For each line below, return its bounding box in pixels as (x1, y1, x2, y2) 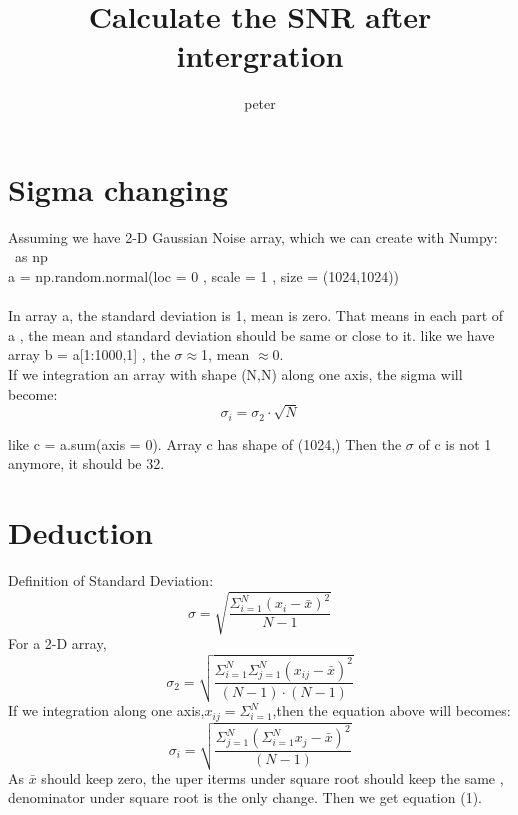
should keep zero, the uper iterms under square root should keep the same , (41, 767, 504, 788)
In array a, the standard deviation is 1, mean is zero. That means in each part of (8, 305, 504, 326)
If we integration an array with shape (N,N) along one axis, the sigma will (8, 364, 463, 384)
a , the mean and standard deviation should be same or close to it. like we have (8, 324, 495, 345)
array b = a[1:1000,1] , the (8, 344, 170, 365)
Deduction (8, 512, 153, 553)
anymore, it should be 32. (8, 453, 165, 474)
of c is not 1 (418, 433, 492, 454)
